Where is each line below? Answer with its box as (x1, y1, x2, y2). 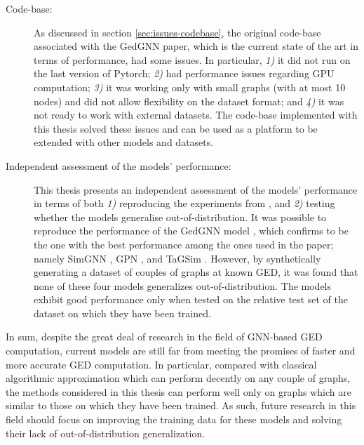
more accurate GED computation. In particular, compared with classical (6, 357, 317, 371)
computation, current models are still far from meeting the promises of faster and (6, 343, 356, 358)
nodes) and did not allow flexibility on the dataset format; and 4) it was (34, 93, 344, 108)
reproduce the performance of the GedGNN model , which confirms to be (34, 223, 349, 238)
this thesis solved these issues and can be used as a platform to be (34, 121, 318, 135)
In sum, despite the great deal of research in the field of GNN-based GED (6, 329, 323, 344)
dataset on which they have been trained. (34, 305, 211, 320)
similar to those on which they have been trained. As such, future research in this (6, 398, 356, 413)
